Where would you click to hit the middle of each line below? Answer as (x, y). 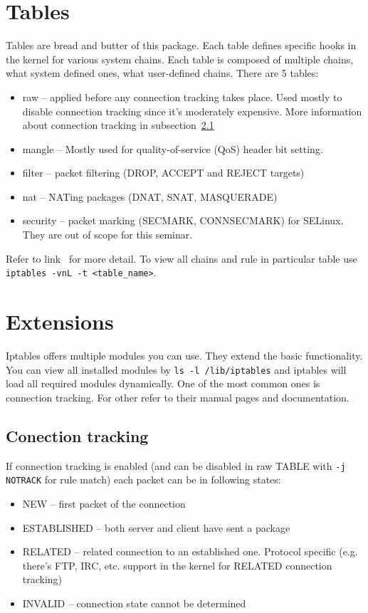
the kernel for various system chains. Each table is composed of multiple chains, (180, 59)
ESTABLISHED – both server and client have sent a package (156, 527)
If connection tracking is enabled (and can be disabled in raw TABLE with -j (176, 465)
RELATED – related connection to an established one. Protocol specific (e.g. (190, 551)
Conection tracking (77, 435)
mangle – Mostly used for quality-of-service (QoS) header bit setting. (173, 148)
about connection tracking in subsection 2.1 (118, 125)
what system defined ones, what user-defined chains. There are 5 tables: (162, 73)
